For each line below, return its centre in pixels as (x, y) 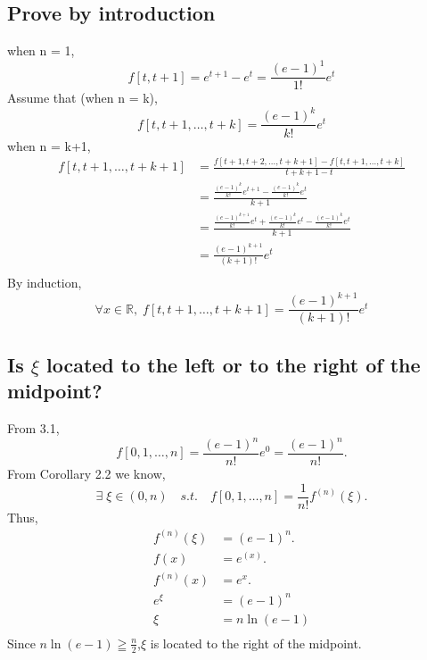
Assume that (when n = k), (82, 98)
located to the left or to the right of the (233, 364)
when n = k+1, (49, 145)
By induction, (45, 283)
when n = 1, (41, 50)
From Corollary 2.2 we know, (86, 474)
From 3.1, (33, 427)
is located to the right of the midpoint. (256, 643)
